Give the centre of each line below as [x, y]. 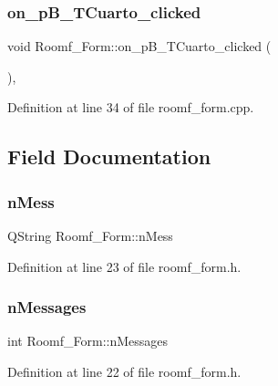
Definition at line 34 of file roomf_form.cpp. [131, 107]
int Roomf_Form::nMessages [88, 341]
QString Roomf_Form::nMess [90, 235]
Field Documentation [109, 156]
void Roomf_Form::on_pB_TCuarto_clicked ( [139, 46]
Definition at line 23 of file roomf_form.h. [124, 266]
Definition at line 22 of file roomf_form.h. [124, 371]
